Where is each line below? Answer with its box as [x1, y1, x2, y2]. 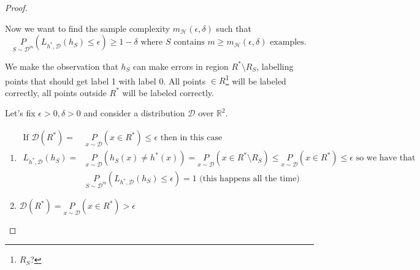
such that [216, 21, 251, 34]
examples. [270, 38, 307, 47]
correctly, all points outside [5, 86, 107, 99]
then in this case [160, 133, 223, 143]
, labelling [256, 59, 294, 72]
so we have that [356, 154, 416, 163]
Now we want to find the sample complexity [5, 21, 170, 34]
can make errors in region [133, 59, 229, 72]
